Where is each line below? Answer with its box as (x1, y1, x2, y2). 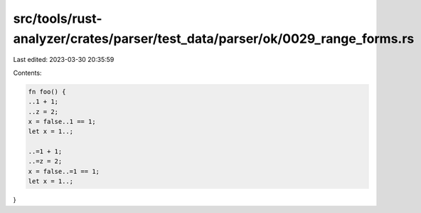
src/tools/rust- (13, 11, 102, 26)
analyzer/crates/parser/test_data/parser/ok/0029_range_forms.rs (13, 31, 415, 46)
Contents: (13, 68, 42, 77)
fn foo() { (28, 88, 66, 95)
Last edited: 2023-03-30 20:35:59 (13, 56, 114, 64)
